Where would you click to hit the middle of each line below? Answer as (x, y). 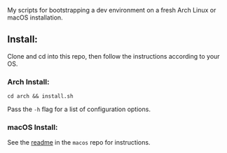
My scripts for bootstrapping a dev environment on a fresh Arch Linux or (112, 10)
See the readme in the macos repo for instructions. (79, 143)
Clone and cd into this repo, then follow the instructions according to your (113, 56)
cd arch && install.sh (40, 96)
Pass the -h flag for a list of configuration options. (79, 109)
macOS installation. (35, 17)
